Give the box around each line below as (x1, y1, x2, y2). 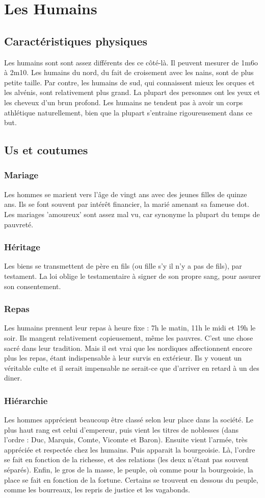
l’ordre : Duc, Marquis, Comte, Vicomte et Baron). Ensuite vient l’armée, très (4, 434, 248, 445)
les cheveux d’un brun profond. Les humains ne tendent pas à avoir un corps (4, 97, 243, 107)
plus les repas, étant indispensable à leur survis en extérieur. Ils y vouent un (4, 352, 242, 363)
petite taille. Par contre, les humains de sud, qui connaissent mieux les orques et (4, 77, 255, 87)
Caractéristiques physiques (4, 33, 148, 49)
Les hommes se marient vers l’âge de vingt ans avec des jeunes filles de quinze (4, 188, 247, 199)
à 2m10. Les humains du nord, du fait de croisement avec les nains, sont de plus (4, 67, 254, 78)
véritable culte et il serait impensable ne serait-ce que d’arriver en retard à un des (4, 362, 259, 373)
